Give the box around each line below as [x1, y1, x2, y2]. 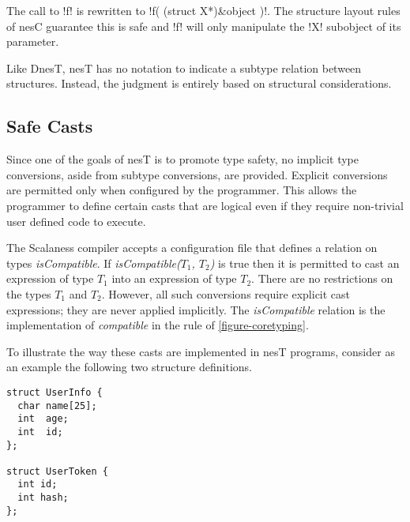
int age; [17, 413, 69, 425]
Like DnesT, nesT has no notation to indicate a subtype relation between [6, 59, 362, 76]
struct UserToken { [6, 465, 108, 477]
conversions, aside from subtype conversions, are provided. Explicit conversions [6, 166, 388, 182]
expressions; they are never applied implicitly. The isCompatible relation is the [6, 301, 386, 317]
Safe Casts [6, 114, 93, 138]
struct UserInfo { [6, 386, 103, 398]
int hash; [17, 492, 69, 504]
